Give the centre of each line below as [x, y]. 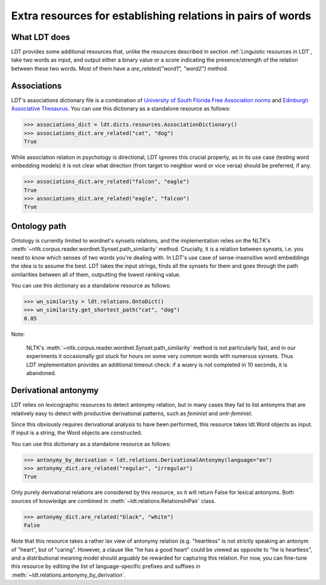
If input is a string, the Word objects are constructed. [77, 433]
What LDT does [41, 37]
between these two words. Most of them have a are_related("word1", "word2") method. [120, 68]
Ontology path [39, 226]
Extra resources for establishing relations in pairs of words [161, 16]
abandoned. [41, 373]
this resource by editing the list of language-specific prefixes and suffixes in [106, 566]
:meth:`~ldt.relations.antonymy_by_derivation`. [69, 575]
